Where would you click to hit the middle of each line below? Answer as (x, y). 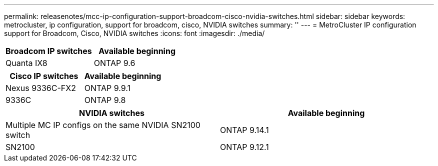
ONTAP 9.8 (105, 100)
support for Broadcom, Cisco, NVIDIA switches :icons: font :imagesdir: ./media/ (134, 33)
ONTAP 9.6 (114, 63)
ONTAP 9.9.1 (107, 88)
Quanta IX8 (26, 63)
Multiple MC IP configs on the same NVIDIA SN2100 (103, 125)
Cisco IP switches (44, 76)
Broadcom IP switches (49, 51)
